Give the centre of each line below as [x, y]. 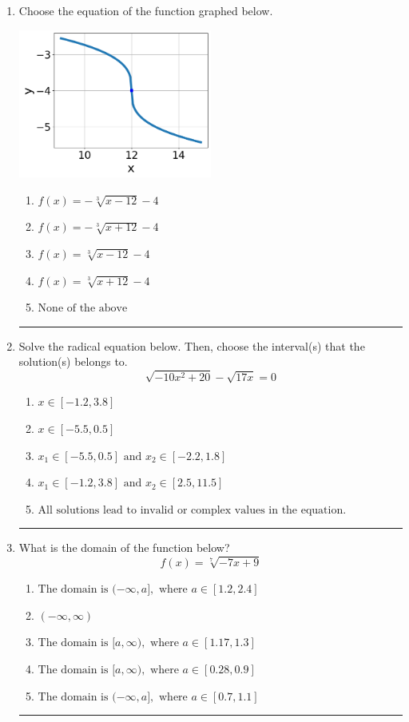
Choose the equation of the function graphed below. [146, 10]
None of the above [83, 309]
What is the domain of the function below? [124, 547]
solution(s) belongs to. [73, 361]
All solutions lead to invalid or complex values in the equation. [192, 510]
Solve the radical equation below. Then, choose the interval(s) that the [192, 345]
